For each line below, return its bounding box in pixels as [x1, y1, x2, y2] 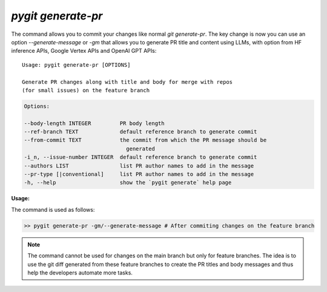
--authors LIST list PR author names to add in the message [24, 162, 254, 169]
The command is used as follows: [11, 206, 95, 213]
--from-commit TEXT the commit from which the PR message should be [24, 137, 267, 144]
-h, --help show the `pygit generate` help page [24, 179, 232, 186]
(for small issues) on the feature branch [22, 87, 150, 93]
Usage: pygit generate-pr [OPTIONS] [22, 61, 131, 68]
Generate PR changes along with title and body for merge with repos [22, 78, 233, 85]
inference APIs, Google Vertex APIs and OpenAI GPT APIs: [11, 47, 157, 55]
